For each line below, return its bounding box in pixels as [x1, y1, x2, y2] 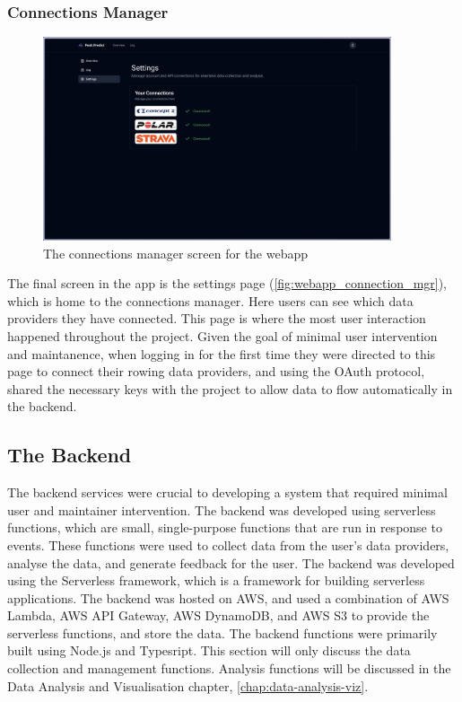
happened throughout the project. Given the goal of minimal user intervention [7, 326, 438, 345]
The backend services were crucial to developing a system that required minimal [7, 483, 448, 502]
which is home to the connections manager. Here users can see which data [7, 291, 414, 310]
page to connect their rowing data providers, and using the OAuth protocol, [7, 362, 425, 381]
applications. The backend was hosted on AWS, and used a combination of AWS [7, 588, 449, 607]
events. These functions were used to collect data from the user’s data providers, [7, 535, 449, 554]
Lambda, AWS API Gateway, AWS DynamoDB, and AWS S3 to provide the [7, 606, 430, 625]
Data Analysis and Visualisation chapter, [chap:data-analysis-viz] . [7, 676, 369, 695]
